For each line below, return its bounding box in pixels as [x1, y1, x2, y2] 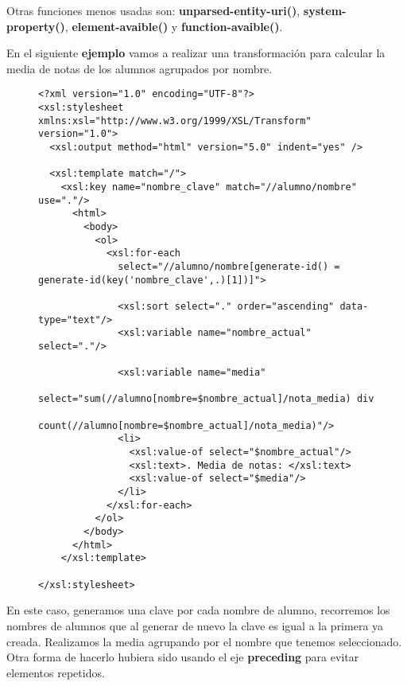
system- [303, 2, 347, 18]
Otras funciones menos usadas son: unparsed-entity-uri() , [6, 2, 300, 18]
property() [6, 18, 65, 34]
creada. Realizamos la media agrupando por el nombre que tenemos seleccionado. [6, 633, 402, 649]
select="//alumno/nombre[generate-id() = [118, 260, 340, 272]
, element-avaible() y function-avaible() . [64, 18, 283, 34]
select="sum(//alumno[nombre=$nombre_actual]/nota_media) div [38, 393, 374, 405]
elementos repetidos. [6, 664, 105, 680]
